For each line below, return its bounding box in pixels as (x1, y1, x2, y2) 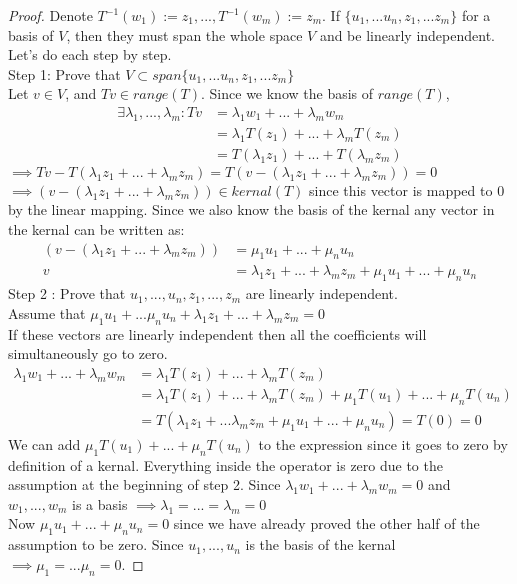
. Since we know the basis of (201, 83, 374, 104)
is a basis (71, 493, 128, 514)
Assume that (8, 302, 86, 323)
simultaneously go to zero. (8, 343, 168, 364)
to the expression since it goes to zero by (258, 433, 508, 454)
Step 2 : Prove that (8, 283, 126, 304)
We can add (8, 433, 81, 454)
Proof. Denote (8, 5, 93, 25)
